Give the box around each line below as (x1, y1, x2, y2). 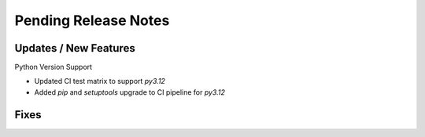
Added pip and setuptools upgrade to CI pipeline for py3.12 (34, 87, 226, 97)
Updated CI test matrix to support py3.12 (34, 77, 165, 86)
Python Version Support (14, 63, 93, 72)
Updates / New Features (14, 41, 135, 55)
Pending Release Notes (14, 12, 170, 29)
